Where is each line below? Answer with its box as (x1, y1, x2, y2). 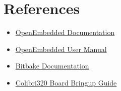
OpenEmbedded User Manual (15, 43, 107, 54)
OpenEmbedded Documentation (15, 27, 115, 37)
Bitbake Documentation (15, 60, 89, 71)
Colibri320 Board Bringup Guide (15, 77, 117, 87)
